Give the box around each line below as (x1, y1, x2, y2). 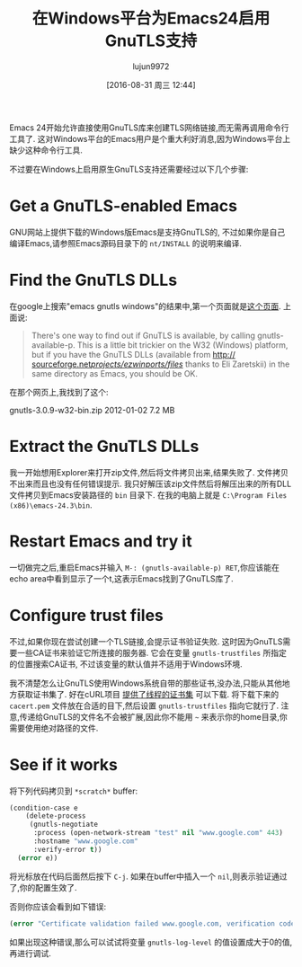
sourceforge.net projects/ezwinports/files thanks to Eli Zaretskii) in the (31, 359, 290, 369)
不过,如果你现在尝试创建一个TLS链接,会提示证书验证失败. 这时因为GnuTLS (9, 635, 283, 647)
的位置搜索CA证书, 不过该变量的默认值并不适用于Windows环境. (9, 658, 243, 670)
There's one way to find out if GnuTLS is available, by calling (31, 330, 256, 341)
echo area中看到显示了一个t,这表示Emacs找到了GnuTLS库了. (9, 572, 234, 584)
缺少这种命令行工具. (9, 145, 84, 155)
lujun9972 (132, 60, 170, 72)
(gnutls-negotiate (29, 820, 99, 829)
